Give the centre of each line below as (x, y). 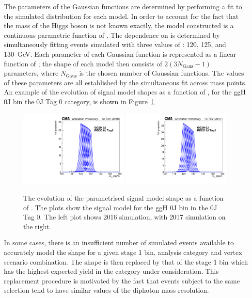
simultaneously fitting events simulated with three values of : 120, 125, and (115, 44)
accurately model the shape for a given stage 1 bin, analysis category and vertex (123, 252)
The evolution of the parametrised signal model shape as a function (124, 197)
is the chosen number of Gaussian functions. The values (162, 73)
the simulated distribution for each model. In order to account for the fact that (121, 16)
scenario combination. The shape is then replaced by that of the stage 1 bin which (126, 261)
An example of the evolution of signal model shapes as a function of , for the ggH (125, 92)
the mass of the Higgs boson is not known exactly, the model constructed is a (119, 25)
